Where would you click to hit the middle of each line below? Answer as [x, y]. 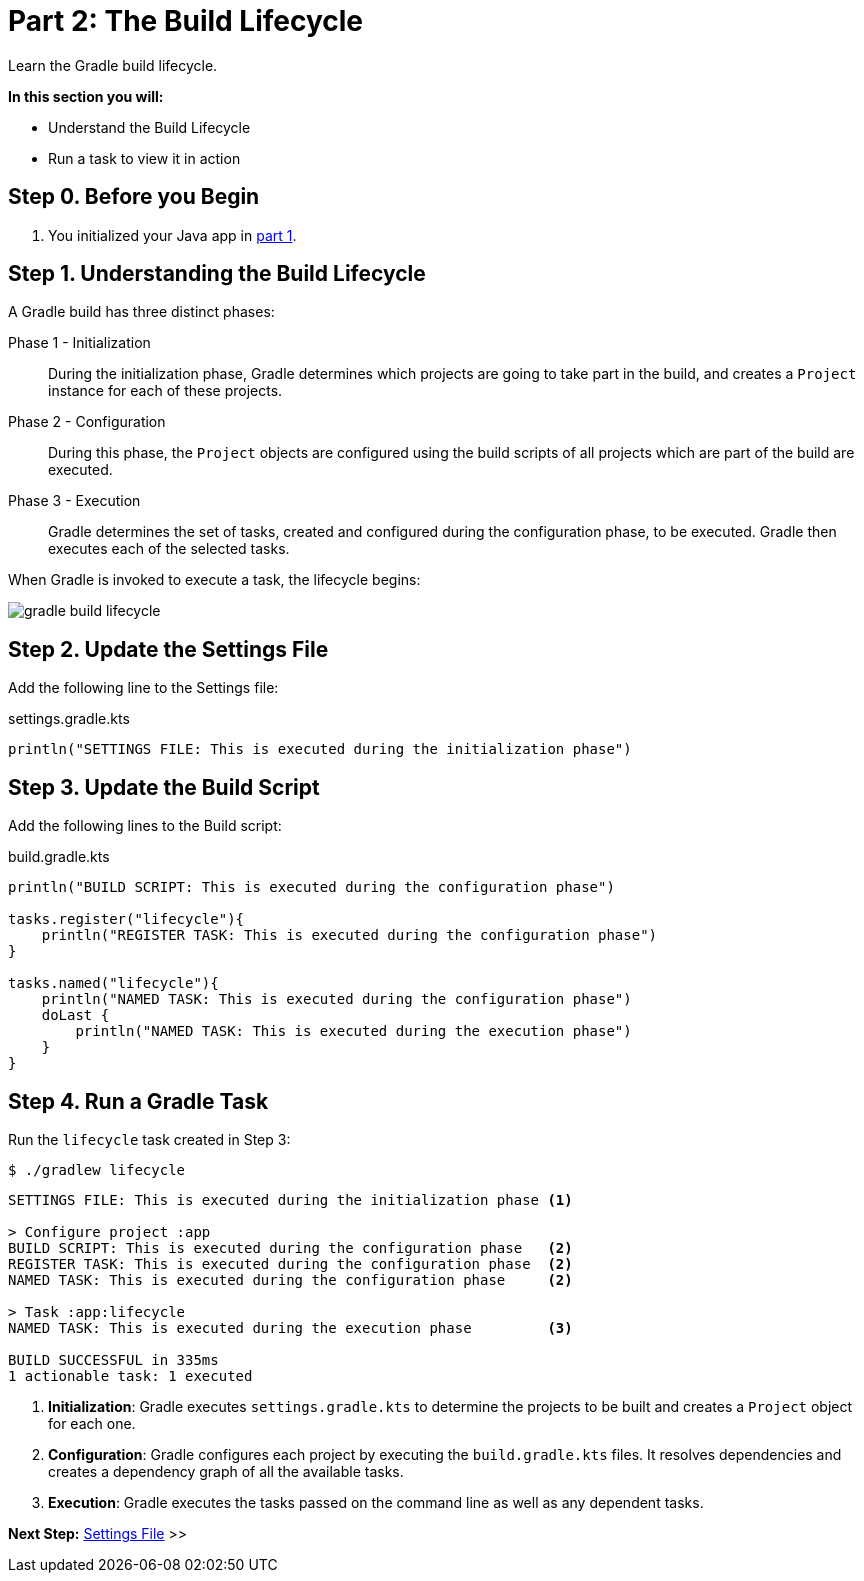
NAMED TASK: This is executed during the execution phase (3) [290, 1327]
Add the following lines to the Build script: [145, 826]
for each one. [92, 1423]
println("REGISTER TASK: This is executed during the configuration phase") [349, 935]
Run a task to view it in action [144, 158]
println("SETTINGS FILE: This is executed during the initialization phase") [320, 749]
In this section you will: [86, 96]
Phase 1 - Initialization [79, 343]
